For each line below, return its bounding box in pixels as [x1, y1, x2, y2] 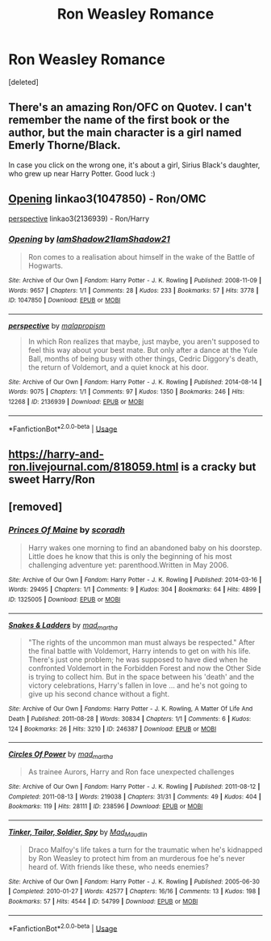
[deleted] [8, 77, 39, 87]
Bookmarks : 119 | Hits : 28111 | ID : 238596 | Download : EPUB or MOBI [8, 803, 203, 811]
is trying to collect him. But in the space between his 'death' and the [27, 672, 255, 682]
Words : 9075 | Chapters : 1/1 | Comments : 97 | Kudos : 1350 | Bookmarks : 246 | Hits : [8, 388, 244, 396]
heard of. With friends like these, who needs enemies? [27, 862, 210, 871]
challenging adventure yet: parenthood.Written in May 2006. [27, 560, 229, 570]
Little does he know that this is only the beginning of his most [27, 551, 232, 561]
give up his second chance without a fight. [27, 689, 170, 699]
